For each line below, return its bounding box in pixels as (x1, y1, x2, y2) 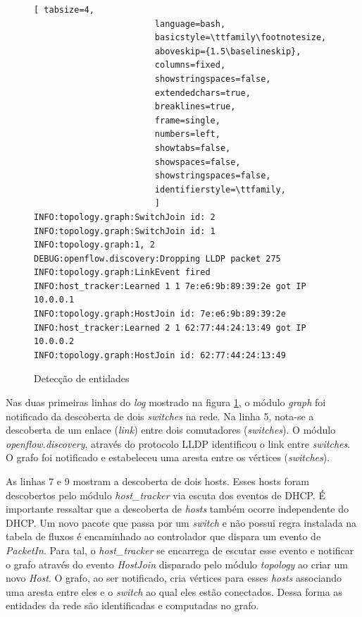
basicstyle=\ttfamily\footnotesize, (154, 32, 327, 43)
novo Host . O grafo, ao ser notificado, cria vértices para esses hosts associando (6, 570, 342, 585)
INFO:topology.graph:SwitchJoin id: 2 (34, 212, 216, 222)
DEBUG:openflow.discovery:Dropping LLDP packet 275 (34, 253, 281, 264)
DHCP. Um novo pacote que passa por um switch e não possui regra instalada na (6, 515, 357, 530)
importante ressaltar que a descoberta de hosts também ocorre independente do (6, 501, 349, 516)
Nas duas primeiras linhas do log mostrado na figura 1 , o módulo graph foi (6, 395, 326, 410)
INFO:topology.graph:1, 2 (34, 240, 155, 250)
